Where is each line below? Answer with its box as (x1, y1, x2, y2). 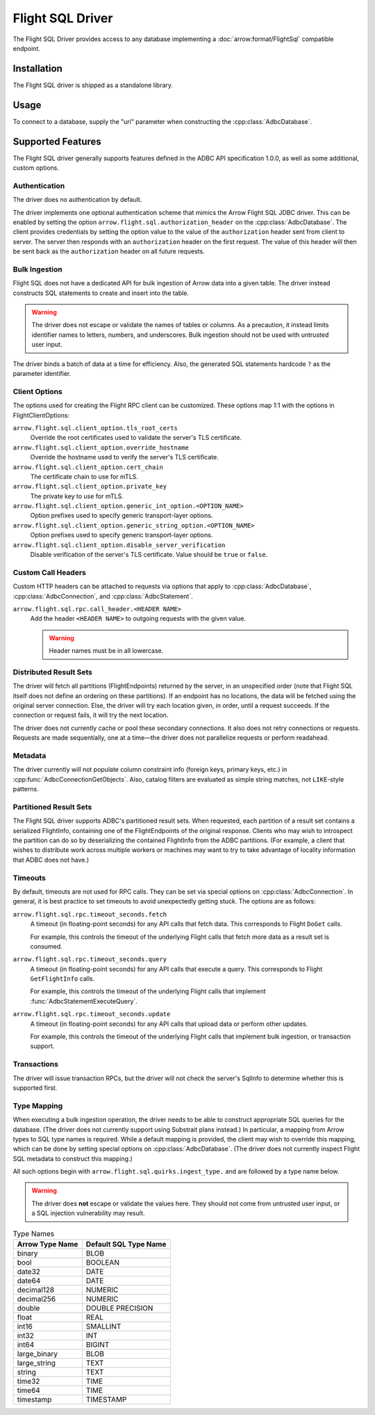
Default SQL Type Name (85, 1240, 167, 1249)
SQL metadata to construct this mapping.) (12, 1154, 133, 1162)
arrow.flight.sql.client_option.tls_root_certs (12, 424, 178, 432)
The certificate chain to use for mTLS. (30, 472, 139, 480)
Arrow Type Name (17, 1240, 78, 1249)
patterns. (12, 785, 39, 793)
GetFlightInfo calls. (30, 974, 95, 983)
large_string (17, 1358, 56, 1368)
